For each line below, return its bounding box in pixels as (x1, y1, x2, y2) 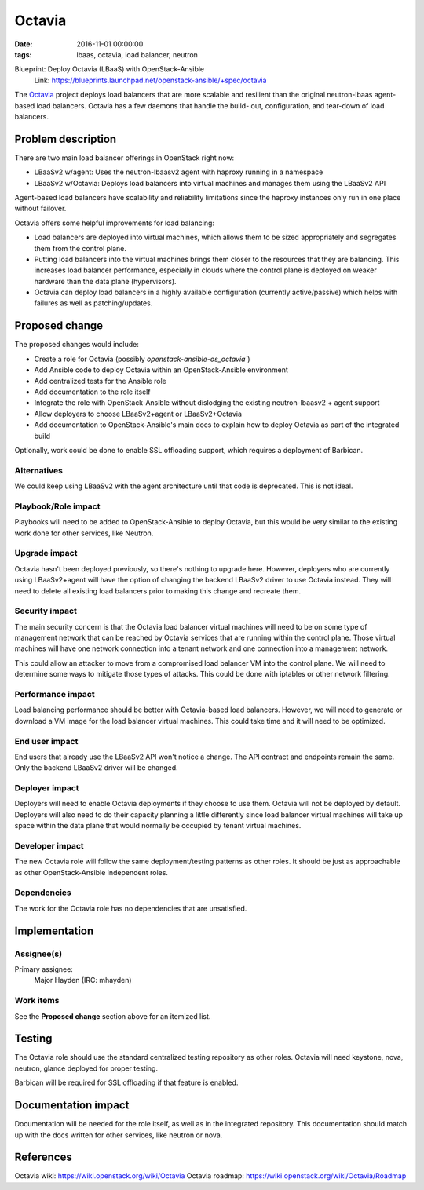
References (14, 1151, 72, 1164)
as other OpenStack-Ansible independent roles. (14, 867, 169, 877)
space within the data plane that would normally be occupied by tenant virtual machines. (14, 821, 302, 830)
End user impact (14, 736, 79, 746)
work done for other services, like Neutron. (14, 528, 154, 538)
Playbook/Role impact (14, 501, 101, 512)
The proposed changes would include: (14, 340, 139, 349)
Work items (14, 995, 60, 1006)
